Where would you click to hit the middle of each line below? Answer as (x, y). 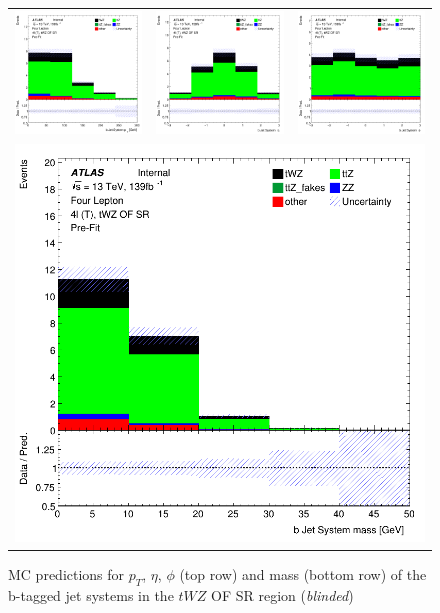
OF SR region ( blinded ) (282, 594)
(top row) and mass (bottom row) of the (303, 573)
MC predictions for (66, 573)
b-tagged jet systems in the (91, 594)
